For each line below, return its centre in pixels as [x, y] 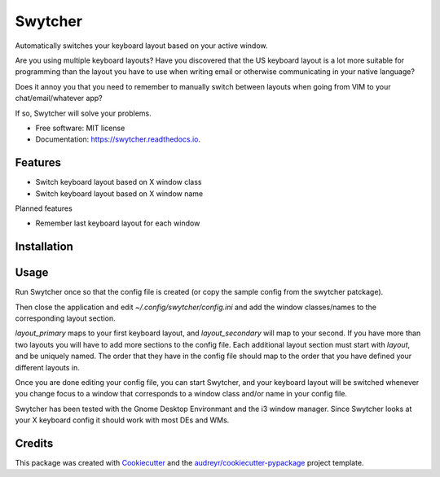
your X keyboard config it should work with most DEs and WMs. [122, 420]
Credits [34, 443]
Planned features [44, 208]
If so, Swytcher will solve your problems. [84, 113]
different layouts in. [48, 367]
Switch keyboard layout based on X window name [119, 193]
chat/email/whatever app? [59, 98]
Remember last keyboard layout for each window [118, 223]
